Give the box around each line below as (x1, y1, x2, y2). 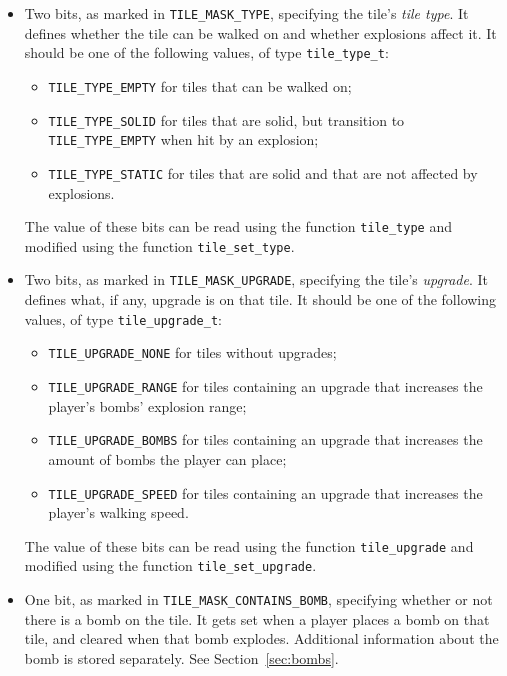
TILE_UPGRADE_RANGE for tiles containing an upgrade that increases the (48, 376, 483, 396)
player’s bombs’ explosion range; (48, 395, 247, 416)
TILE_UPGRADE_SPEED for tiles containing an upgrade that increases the (48, 482, 483, 503)
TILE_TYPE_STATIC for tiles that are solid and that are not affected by (48, 162, 478, 183)
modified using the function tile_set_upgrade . (24, 555, 317, 576)
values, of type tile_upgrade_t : (24, 308, 222, 329)
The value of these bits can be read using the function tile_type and (24, 216, 452, 237)
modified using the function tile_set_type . (24, 235, 295, 256)
